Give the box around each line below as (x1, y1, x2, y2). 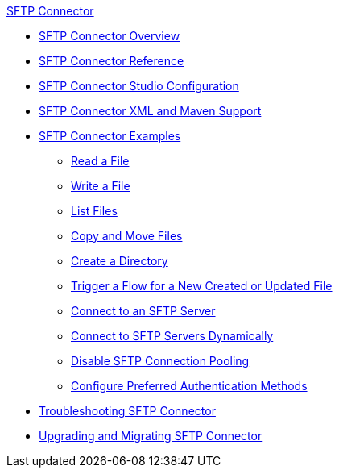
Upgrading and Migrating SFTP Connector (39, 429, 263, 443)
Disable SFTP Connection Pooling (71, 354, 250, 368)
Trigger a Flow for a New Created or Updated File (71, 279, 333, 293)
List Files (71, 204, 118, 218)
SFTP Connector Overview (39, 29, 180, 43)
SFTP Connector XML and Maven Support (39, 104, 262, 118)
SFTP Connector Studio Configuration (39, 79, 239, 93)
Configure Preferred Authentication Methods (71, 379, 308, 393)
